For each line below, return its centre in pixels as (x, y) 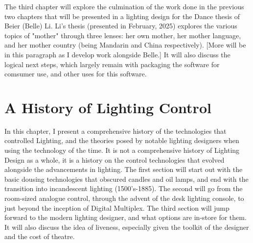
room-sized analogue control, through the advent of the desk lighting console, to (124, 198)
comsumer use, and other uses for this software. (76, 74)
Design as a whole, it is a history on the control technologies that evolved (115, 159)
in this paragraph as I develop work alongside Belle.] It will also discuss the (117, 54)
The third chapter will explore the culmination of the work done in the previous (124, 6)
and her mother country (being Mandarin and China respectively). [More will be (125, 45)
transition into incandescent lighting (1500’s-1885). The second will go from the (124, 188)
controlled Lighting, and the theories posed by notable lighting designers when (122, 140)
